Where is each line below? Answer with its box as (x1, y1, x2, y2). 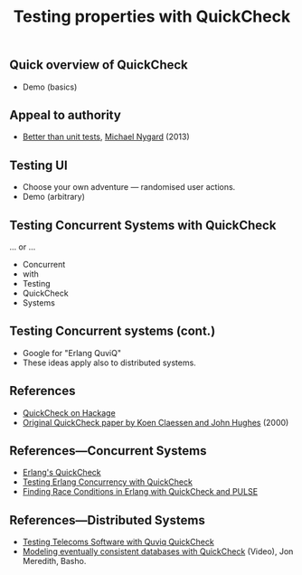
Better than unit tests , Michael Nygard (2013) (22, 131, 190, 142)
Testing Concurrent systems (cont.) (9, 324, 216, 339)
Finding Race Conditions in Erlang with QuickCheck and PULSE (22, 486, 259, 497)
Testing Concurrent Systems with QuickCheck (9, 217, 277, 232)
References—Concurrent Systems (9, 443, 207, 458)
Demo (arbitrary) (22, 192, 86, 203)
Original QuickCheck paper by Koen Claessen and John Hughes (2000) (22, 417, 289, 428)
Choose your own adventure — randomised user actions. (22, 182, 236, 193)
